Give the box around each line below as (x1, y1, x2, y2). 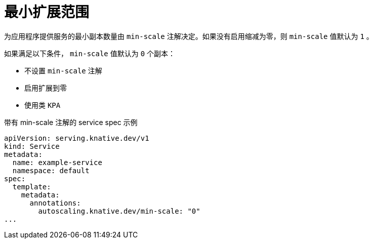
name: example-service (12, 158, 102, 167)
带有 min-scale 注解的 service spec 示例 (4, 117, 138, 127)
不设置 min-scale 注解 (24, 66, 102, 75)
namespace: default (12, 166, 90, 175)
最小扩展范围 (4, 4, 90, 21)
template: (12, 182, 51, 191)
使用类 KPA (24, 100, 61, 109)
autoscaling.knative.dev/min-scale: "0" (38, 207, 200, 215)
